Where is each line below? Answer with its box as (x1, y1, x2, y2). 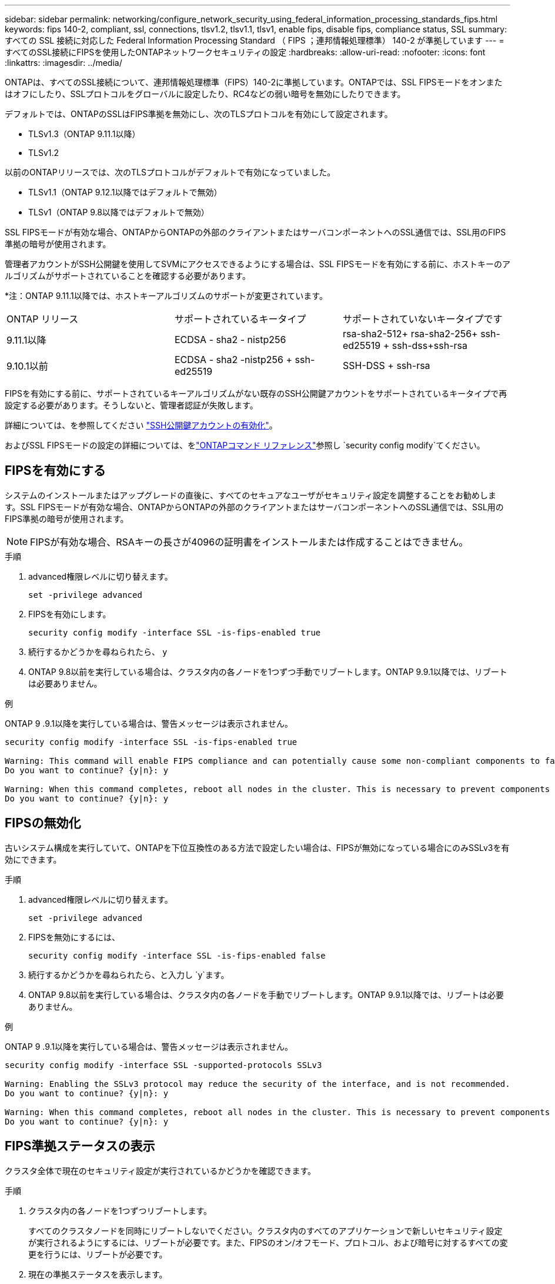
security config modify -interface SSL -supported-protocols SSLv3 (5, 1060, 322, 1070)
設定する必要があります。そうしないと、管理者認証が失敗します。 (5, 400, 258, 410)
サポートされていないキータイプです (342, 313, 503, 325)
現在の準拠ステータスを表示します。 (28, 1269, 168, 1279)
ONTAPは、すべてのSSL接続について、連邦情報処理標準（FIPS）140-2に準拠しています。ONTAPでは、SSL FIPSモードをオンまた (5, 77, 503, 87)
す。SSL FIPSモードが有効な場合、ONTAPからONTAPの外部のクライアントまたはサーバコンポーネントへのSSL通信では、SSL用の (5, 501, 504, 512)
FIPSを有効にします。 (28, 608, 111, 619)
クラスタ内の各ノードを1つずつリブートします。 (28, 1205, 212, 1216)
